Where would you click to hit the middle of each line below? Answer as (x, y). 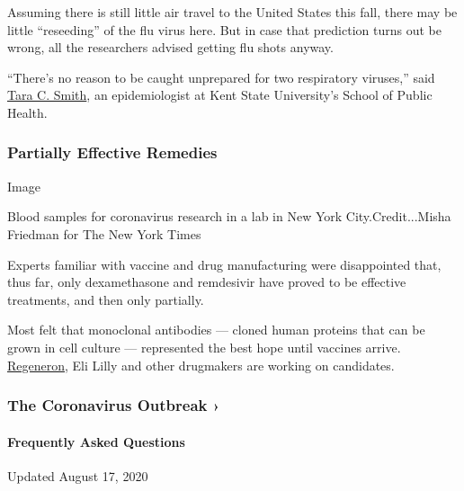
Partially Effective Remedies (112, 152)
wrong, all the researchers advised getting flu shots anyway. (170, 47)
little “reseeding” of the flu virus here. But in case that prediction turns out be (224, 29)
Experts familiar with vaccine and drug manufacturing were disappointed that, (224, 264)
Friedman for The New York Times (104, 233)
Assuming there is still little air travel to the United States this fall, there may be (232, 12)
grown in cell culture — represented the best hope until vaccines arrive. (204, 347)
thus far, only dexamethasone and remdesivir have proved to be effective (207, 282)
